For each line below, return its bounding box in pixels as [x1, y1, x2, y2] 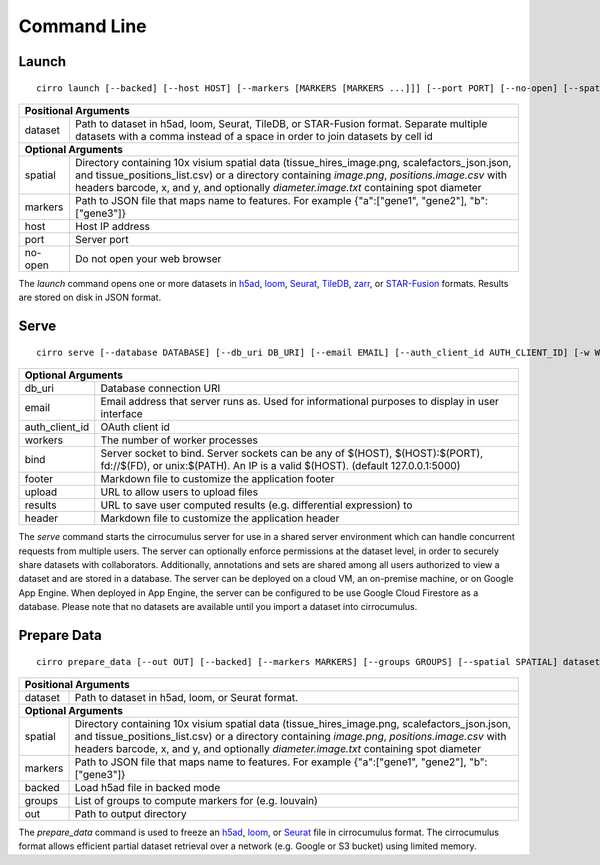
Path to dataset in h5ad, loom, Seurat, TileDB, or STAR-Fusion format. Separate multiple [75, 116, 488, 130]
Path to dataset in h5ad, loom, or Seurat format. [74, 690, 299, 704]
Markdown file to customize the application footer [100, 472, 335, 486]
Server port [75, 232, 129, 246]
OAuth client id [100, 420, 170, 434]
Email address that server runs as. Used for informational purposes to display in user [100, 395, 500, 409]
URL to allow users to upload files [100, 485, 259, 499]
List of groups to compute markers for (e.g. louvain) [74, 793, 319, 807]
